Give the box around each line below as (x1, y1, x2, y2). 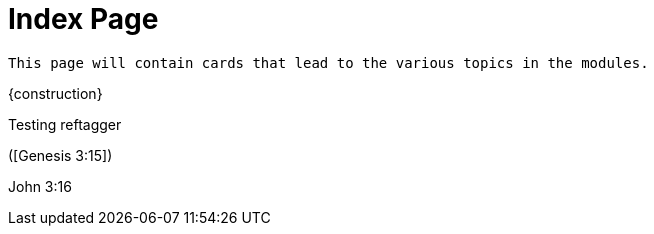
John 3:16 (8, 177, 72, 195)
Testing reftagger (8, 115, 122, 133)
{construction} (8, 84, 103, 102)
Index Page (8, 2, 159, 36)
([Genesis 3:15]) (8, 146, 113, 164)
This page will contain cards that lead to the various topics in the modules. (8, 54, 649, 71)
